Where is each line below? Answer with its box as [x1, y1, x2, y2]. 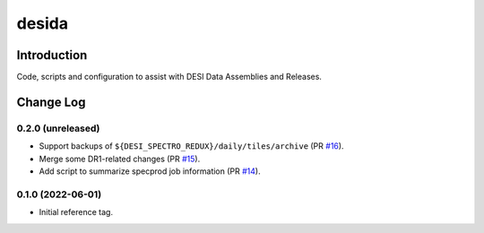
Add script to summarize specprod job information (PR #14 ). [39, 166, 261, 177]
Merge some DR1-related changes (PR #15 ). [39, 153, 201, 164]
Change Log [16, 94, 86, 109]
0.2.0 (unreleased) [16, 122, 100, 134]
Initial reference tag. [39, 207, 114, 218]
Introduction [16, 47, 88, 63]
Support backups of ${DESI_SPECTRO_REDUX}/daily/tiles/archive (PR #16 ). [39, 141, 344, 151]
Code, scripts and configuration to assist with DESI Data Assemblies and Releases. [16, 72, 323, 82]
